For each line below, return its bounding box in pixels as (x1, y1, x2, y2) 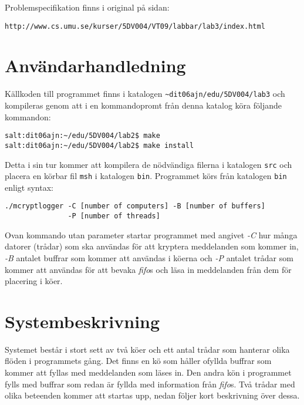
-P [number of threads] (67, 212, 160, 221)
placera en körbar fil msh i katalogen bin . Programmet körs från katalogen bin (5, 170, 287, 182)
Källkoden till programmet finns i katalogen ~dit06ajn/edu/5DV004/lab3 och (5, 87, 285, 100)
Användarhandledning (5, 53, 186, 77)
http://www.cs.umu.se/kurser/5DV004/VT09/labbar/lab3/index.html (5, 22, 265, 31)
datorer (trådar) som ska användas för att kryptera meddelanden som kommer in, (5, 240, 299, 252)
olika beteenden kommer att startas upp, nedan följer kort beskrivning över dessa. (5, 389, 300, 401)
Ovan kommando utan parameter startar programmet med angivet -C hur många (5, 228, 298, 241)
